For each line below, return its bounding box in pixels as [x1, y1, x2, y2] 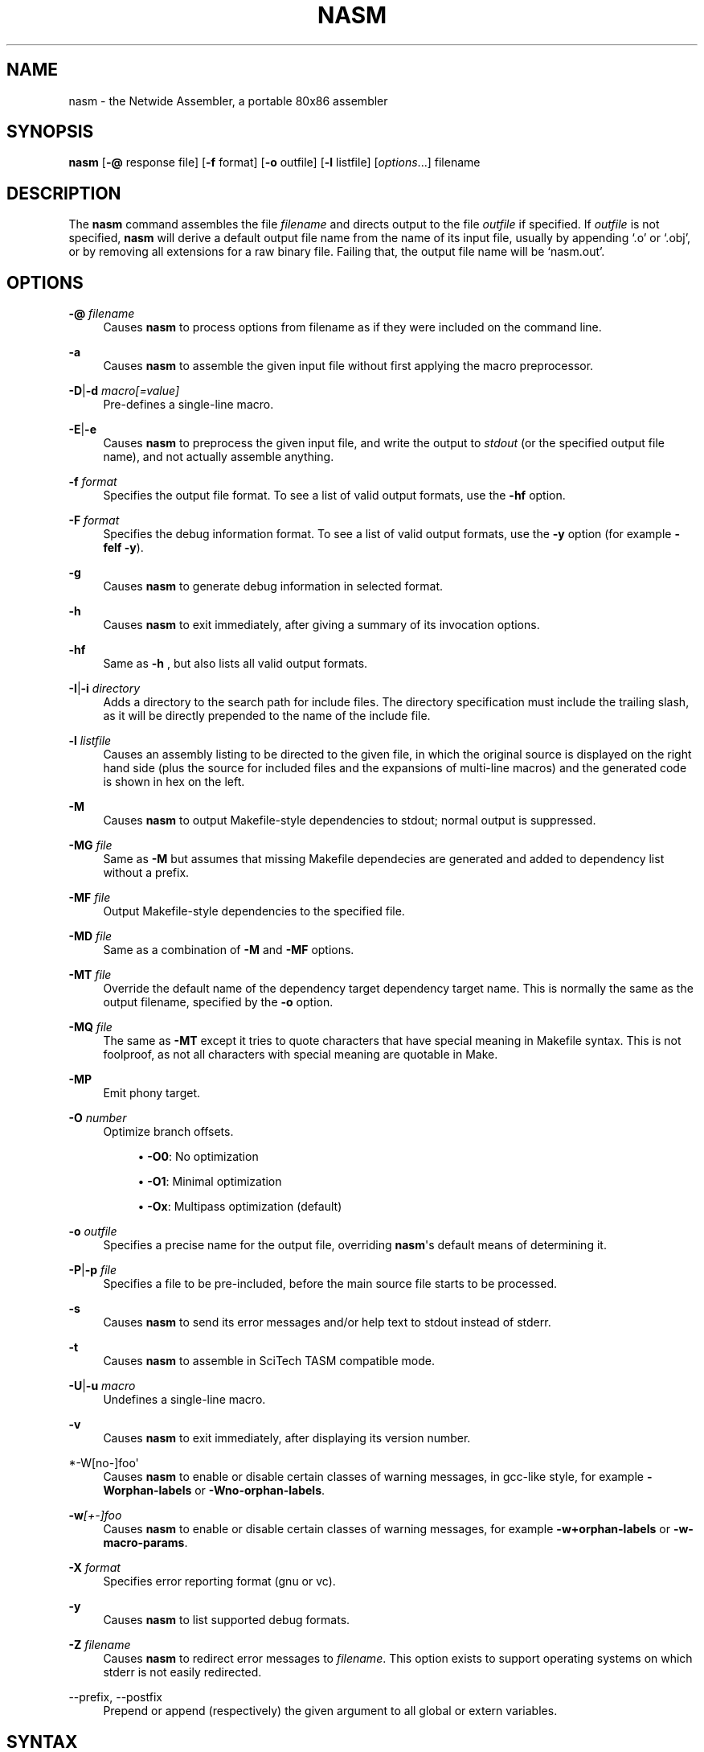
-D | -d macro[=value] [68, 384, 180, 398]
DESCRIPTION [6, 183, 121, 204]
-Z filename [68, 1638, 131, 1652]
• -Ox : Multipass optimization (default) [137, 1199, 342, 1214]
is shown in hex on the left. [103, 775, 245, 789]
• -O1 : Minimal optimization [137, 1174, 282, 1189]
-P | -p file [68, 1263, 117, 1277]
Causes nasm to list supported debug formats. [103, 1613, 350, 1627]
